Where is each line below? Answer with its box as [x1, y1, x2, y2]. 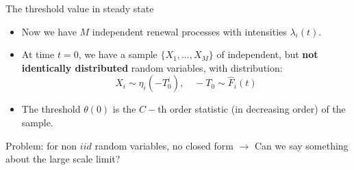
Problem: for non [5, 138, 77, 152]
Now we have [21, 24, 77, 38]
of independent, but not [216, 47, 318, 61]
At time [21, 47, 55, 61]
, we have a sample [78, 47, 157, 61]
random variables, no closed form [94, 138, 233, 152]
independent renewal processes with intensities [92, 24, 287, 38]
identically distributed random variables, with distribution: [21, 60, 283, 74]
